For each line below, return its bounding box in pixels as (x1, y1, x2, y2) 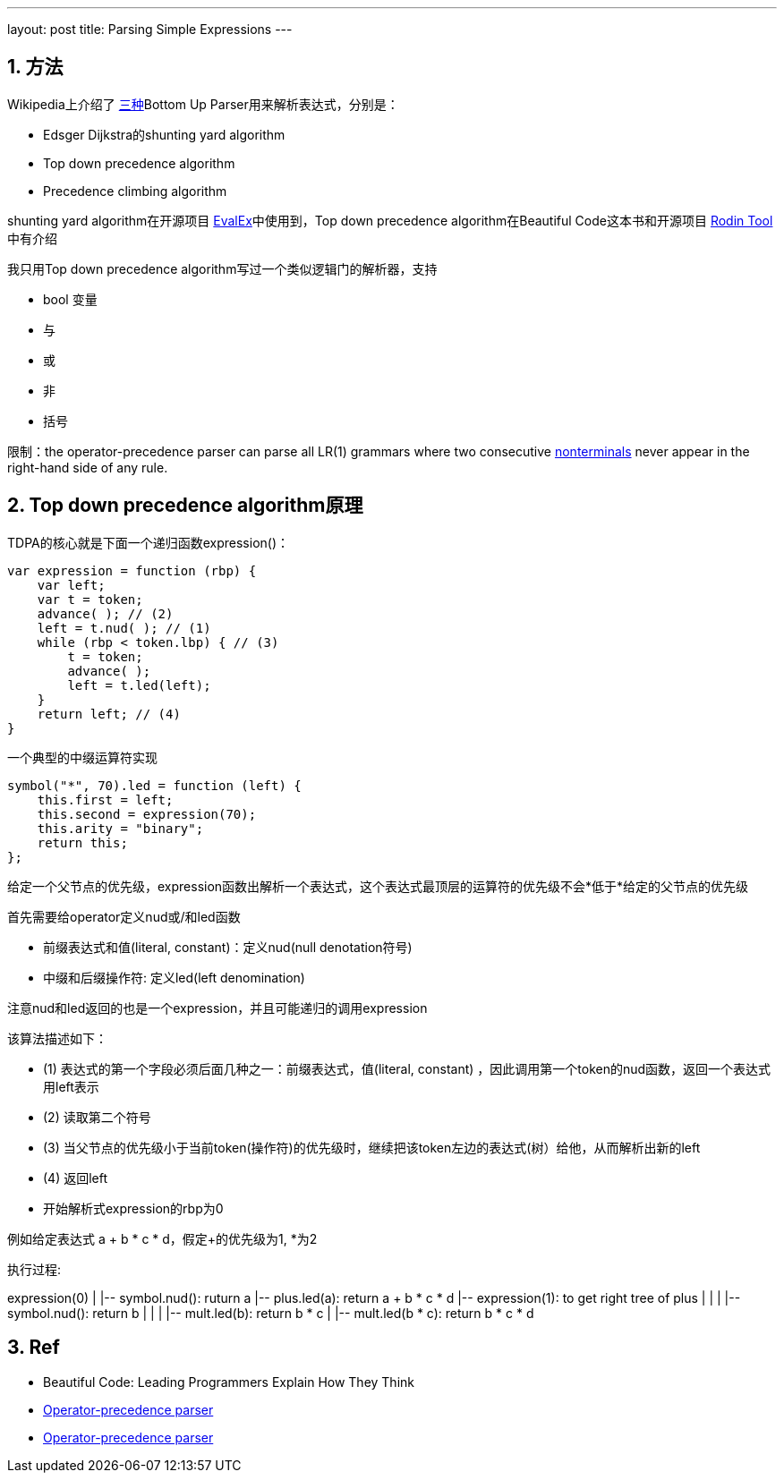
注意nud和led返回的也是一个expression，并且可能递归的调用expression (7, 999, 428, 1016)
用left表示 (43, 1078, 99, 1094)
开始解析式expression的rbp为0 (43, 1200, 224, 1216)
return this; (37, 835, 128, 850)
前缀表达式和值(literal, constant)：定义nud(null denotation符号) (43, 939, 413, 955)
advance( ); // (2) (37, 606, 174, 621)
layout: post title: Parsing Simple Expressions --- (7, 21, 293, 37)
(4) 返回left (43, 1170, 108, 1186)
